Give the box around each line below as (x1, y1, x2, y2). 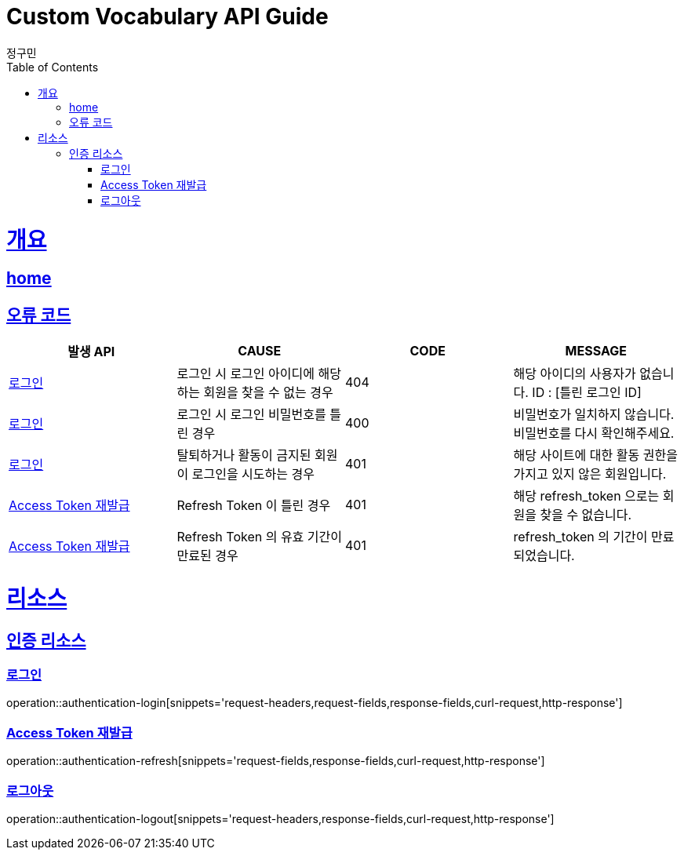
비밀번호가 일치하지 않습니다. (513, 406, 675, 423)
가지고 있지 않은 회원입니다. (513, 466, 667, 483)
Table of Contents (6, 60, 99, 74)
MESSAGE (565, 343, 627, 359)
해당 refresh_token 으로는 (513, 488, 660, 504)
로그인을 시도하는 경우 (191, 466, 315, 483)
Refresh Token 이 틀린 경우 (176, 497, 331, 514)
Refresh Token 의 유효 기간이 (176, 529, 342, 545)
